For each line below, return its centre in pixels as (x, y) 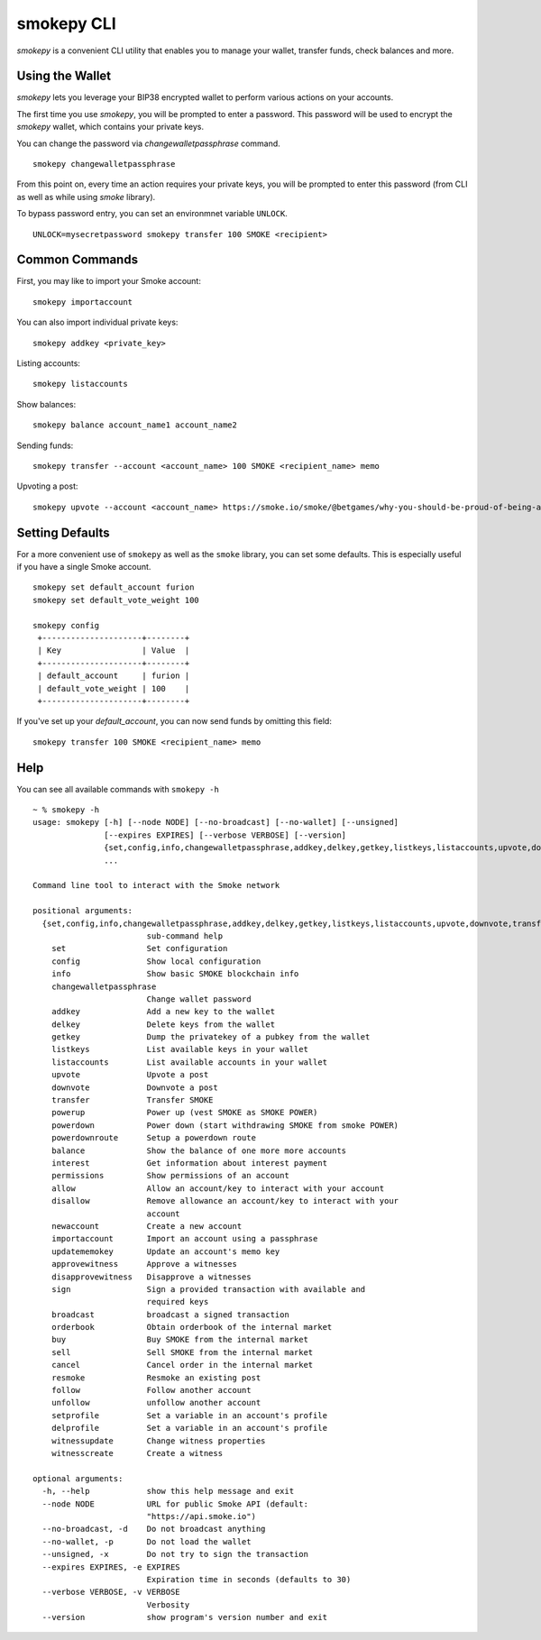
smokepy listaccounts (80, 384)
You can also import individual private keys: (97, 322)
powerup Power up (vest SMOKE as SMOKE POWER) (184, 1113)
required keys (178, 1302)
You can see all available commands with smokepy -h (118, 789)
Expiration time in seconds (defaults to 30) (249, 1579)
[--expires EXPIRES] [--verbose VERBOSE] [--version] (225, 835)
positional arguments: (83, 911)
